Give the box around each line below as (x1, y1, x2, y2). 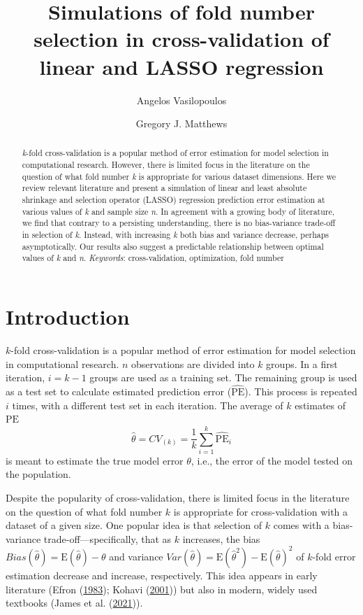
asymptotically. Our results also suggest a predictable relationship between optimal (22, 240, 324, 252)
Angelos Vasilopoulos (136, 92, 227, 107)
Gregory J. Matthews (135, 116, 228, 131)
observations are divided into (131, 356, 255, 371)
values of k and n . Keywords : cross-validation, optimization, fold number (22, 252, 284, 264)
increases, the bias (182, 531, 260, 546)
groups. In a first (266, 356, 338, 371)
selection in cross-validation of (34, 24, 329, 53)
